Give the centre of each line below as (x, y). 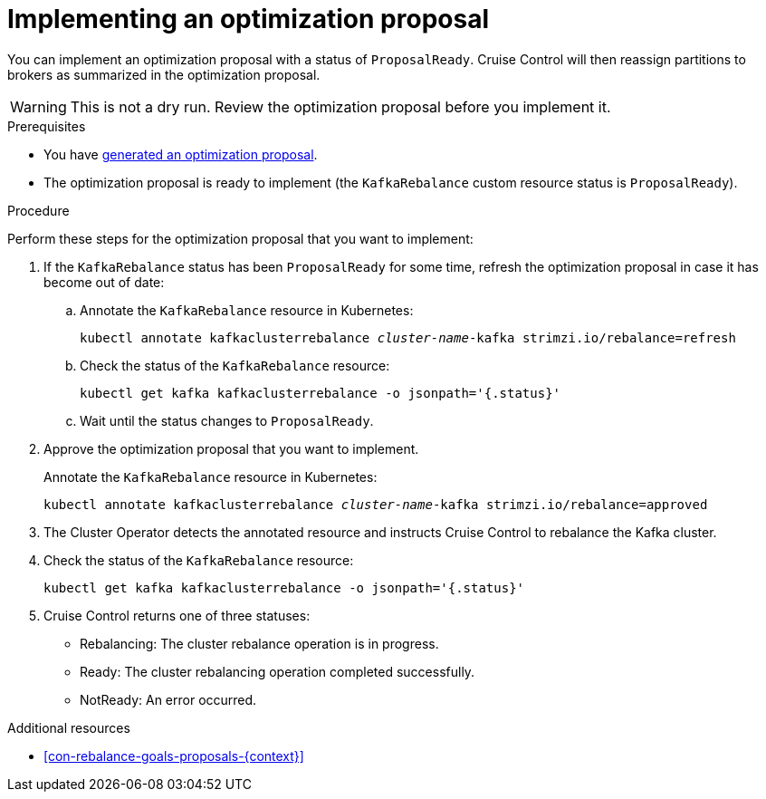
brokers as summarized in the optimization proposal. (164, 74)
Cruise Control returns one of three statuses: (177, 615)
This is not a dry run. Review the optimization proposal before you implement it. (340, 106)
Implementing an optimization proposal (248, 19)
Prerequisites (47, 126)
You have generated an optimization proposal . (181, 154)
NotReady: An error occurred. (168, 699)
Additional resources (69, 727)
